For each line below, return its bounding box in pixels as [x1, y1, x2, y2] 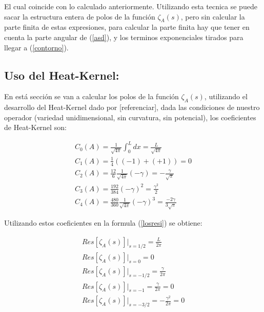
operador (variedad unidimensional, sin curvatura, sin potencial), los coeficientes [4, 112, 256, 122]
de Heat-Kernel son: [4, 122, 67, 133]
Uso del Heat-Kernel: [4, 67, 119, 83]
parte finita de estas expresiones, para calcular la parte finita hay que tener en [4, 22, 250, 32]
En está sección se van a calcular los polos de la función [4, 91, 179, 102]
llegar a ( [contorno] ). [4, 42, 69, 52]
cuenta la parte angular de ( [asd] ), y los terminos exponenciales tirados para [4, 31, 243, 42]
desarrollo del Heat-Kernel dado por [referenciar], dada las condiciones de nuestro [4, 102, 260, 113]
